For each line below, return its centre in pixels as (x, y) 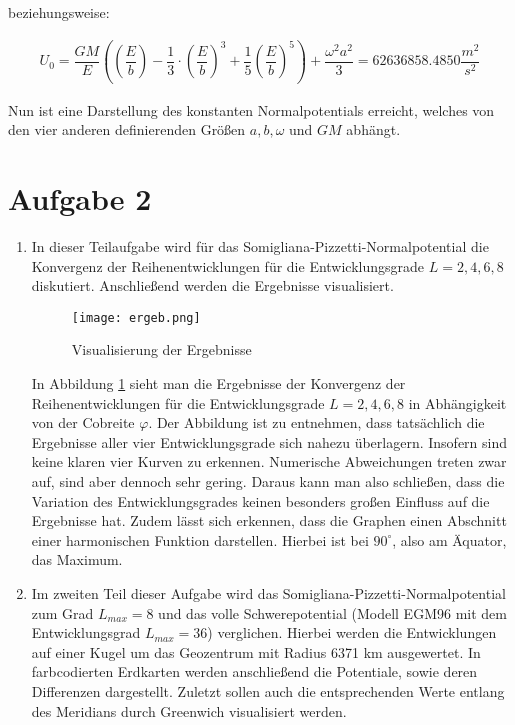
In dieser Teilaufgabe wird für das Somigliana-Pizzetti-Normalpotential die (260, 246)
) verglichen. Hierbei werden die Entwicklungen (352, 632)
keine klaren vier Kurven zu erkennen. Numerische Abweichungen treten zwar (269, 461)
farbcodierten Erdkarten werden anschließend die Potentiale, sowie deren (254, 671)
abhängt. (373, 129)
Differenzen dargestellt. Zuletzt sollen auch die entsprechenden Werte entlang (268, 690)
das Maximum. (77, 559)
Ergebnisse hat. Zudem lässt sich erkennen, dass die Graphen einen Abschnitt (269, 520)
